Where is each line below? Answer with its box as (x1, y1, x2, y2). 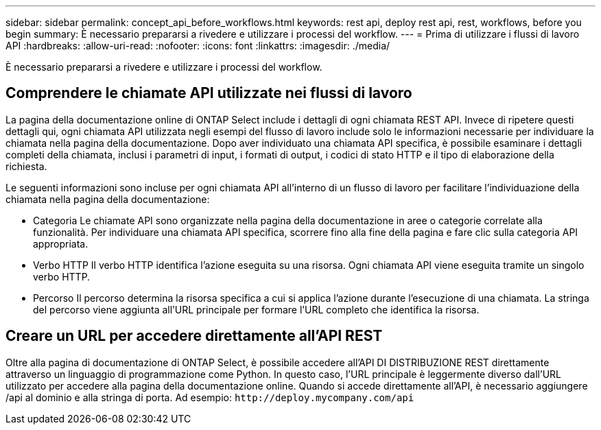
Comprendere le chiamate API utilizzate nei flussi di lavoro (5, 84, 412, 102)
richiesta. (5, 160, 47, 172)
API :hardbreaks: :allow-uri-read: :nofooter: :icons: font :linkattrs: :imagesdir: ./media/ (5, 40, 390, 51)
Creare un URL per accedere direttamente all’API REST (5, 327, 383, 345)
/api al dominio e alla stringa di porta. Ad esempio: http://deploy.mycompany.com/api (5, 391, 414, 403)
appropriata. (33, 237, 89, 250)
